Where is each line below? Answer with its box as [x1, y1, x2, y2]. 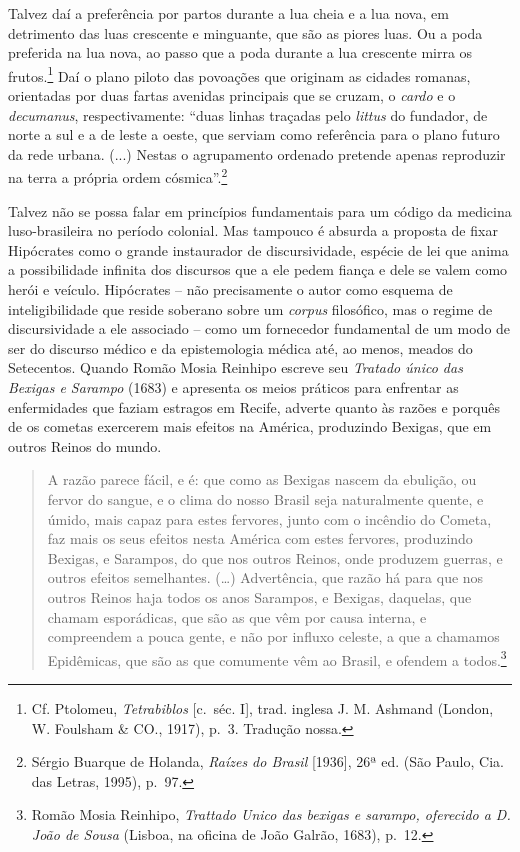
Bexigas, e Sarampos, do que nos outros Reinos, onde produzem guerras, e [47, 547, 503, 568]
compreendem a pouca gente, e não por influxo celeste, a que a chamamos [47, 626, 500, 647]
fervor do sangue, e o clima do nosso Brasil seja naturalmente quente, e [47, 488, 484, 509]
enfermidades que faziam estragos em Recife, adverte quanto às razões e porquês [8, 396, 500, 417]
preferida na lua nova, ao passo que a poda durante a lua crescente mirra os [8, 42, 473, 63]
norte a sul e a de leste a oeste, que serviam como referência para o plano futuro [8, 124, 500, 145]
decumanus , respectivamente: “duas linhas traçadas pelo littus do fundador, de [8, 104, 488, 125]
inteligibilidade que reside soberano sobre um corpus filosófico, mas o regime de [8, 298, 493, 319]
